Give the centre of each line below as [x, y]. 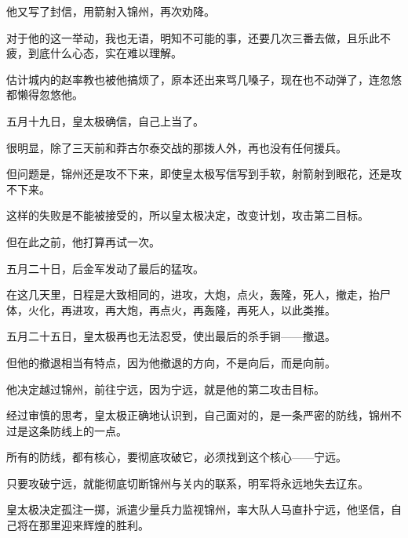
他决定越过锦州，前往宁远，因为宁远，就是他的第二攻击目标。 [166, 389]
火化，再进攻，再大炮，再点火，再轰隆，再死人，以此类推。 [182, 309]
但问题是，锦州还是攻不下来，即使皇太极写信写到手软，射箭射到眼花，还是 [199, 174]
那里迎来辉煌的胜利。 [94, 525]
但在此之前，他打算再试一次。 [83, 241]
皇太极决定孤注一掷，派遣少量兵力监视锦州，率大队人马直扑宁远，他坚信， [199, 509]
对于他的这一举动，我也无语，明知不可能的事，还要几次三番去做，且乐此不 [199, 37]
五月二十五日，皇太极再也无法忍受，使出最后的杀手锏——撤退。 [171, 336]
